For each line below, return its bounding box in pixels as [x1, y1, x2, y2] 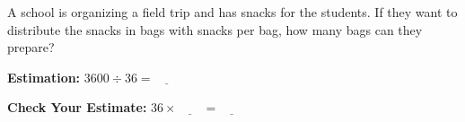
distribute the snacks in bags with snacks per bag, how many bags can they [7, 20, 423, 39]
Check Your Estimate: [7, 98, 147, 117]
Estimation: [7, 67, 81, 86]
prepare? [7, 38, 55, 57]
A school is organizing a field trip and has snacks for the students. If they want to [7, 3, 458, 21]
